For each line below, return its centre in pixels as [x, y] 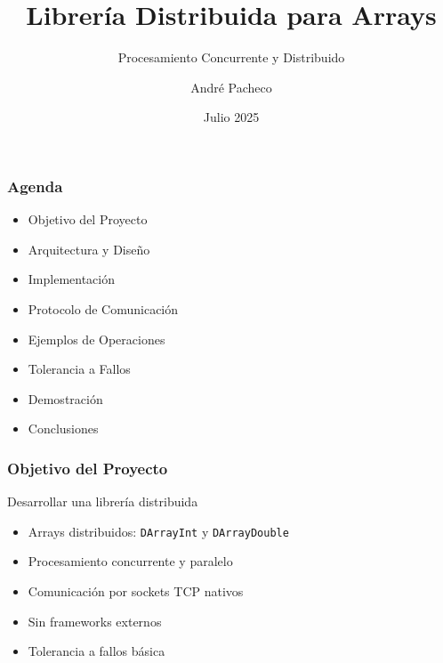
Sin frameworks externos [95, 621]
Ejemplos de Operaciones [97, 339]
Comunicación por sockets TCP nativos [136, 591]
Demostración [65, 398]
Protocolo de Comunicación [103, 308]
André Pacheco [231, 87]
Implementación [72, 279]
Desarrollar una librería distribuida [103, 501]
